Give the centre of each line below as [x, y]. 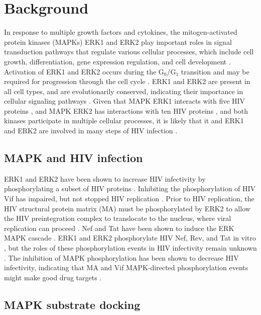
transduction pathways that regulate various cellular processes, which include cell [129, 52]
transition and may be [215, 71]
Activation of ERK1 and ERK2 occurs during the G [84, 71]
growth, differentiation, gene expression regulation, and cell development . [117, 61]
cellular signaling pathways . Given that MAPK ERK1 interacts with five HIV [125, 101]
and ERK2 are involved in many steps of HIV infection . [91, 131]
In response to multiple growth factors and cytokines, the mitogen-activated [121, 32]
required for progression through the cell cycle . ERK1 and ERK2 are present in [127, 81]
